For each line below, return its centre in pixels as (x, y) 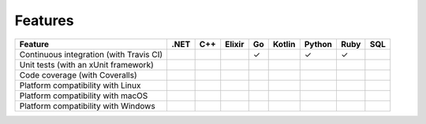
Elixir (235, 44)
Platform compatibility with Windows (87, 106)
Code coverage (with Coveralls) (78, 75)
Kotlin (284, 44)
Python (318, 44)
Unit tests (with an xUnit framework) (86, 64)
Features (44, 20)
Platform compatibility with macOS (84, 96)
